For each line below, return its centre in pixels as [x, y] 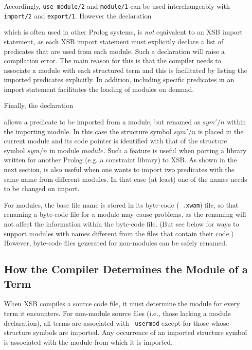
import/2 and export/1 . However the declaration [78, 15]
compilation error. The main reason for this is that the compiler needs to [113, 61]
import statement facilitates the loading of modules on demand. [99, 89]
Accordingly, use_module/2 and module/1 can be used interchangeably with [117, 6]
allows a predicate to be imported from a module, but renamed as [102, 122]
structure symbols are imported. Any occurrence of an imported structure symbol [126, 332]
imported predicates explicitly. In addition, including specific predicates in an [119, 79]
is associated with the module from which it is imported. [88, 341]
